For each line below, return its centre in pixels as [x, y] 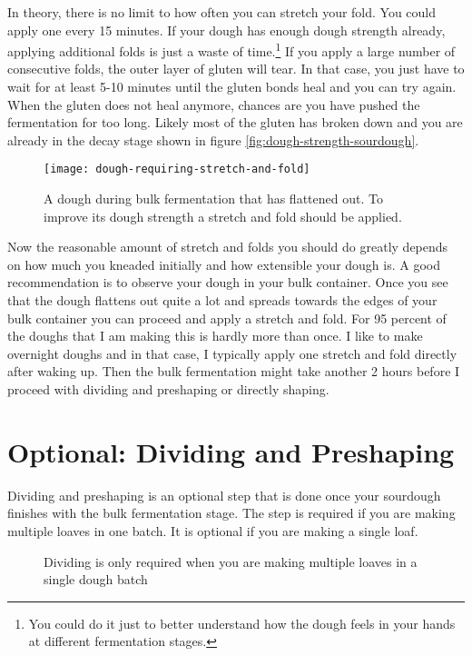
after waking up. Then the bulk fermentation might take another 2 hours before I [234, 371]
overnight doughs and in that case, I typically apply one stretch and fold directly [232, 353]
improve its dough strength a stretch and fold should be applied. [223, 216]
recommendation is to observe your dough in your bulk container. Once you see [228, 282]
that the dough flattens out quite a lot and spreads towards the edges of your [222, 300]
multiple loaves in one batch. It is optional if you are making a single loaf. [213, 530]
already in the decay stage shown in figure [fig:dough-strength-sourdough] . [213, 139]
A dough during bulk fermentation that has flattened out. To [213, 199]
